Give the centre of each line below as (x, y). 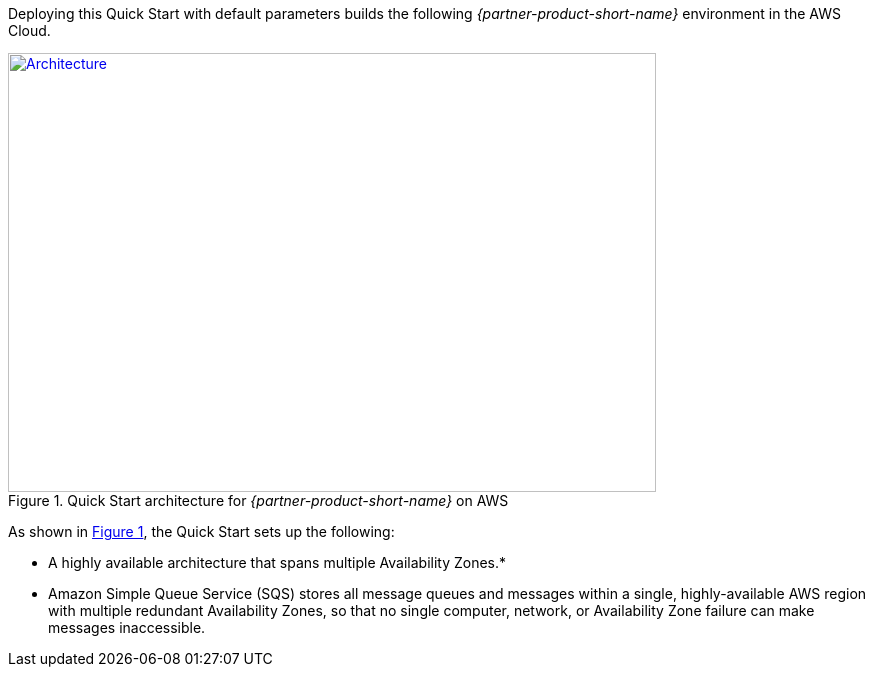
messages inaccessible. (127, 627)
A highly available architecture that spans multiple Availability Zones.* (277, 562)
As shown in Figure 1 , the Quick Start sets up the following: (201, 531)
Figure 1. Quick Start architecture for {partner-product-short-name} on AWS (258, 500)
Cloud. (29, 30)
